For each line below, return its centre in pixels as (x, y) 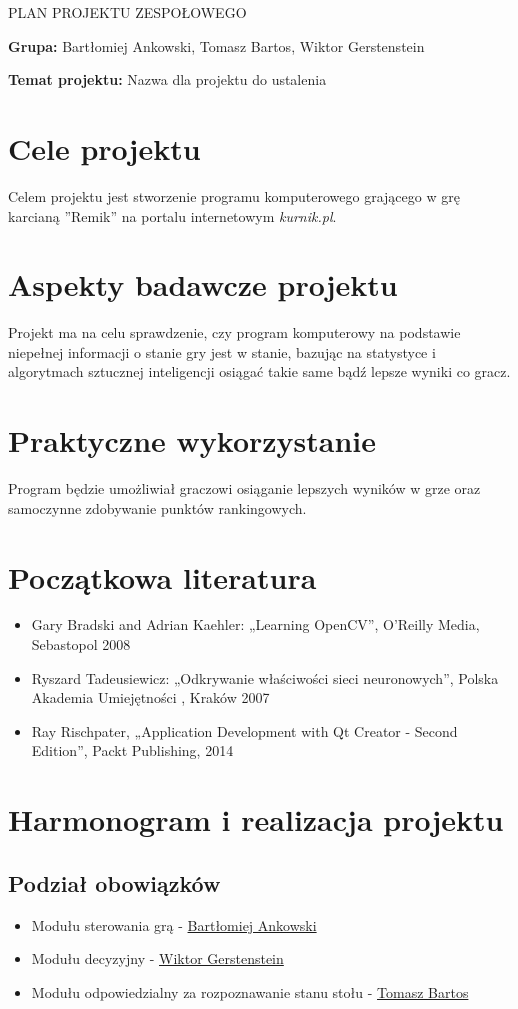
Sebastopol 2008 (81, 644)
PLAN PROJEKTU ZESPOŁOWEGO (127, 12)
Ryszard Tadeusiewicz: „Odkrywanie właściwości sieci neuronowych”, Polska (265, 677)
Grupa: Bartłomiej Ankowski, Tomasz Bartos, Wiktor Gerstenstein (216, 45)
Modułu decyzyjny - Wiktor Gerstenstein (157, 958)
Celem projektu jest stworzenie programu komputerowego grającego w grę (234, 195)
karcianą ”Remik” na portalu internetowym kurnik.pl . (172, 215)
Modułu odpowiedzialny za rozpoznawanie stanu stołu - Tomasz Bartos (250, 991)
